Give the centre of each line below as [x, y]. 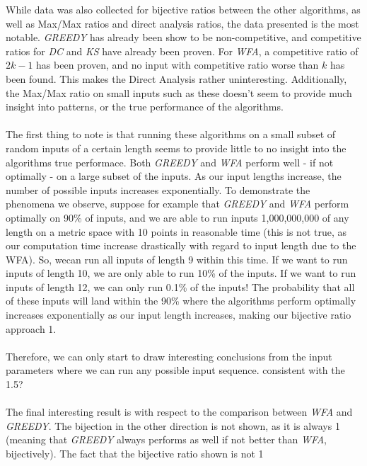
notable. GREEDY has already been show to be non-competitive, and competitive [183, 37]
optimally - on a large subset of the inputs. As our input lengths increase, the [174, 176]
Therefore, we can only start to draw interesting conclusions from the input [169, 356]
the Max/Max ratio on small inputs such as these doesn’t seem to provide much [179, 92]
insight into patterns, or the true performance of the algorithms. [145, 107]
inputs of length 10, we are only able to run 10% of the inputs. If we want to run [181, 273]
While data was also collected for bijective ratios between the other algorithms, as [183, 9]
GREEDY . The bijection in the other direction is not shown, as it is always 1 [173, 425]
